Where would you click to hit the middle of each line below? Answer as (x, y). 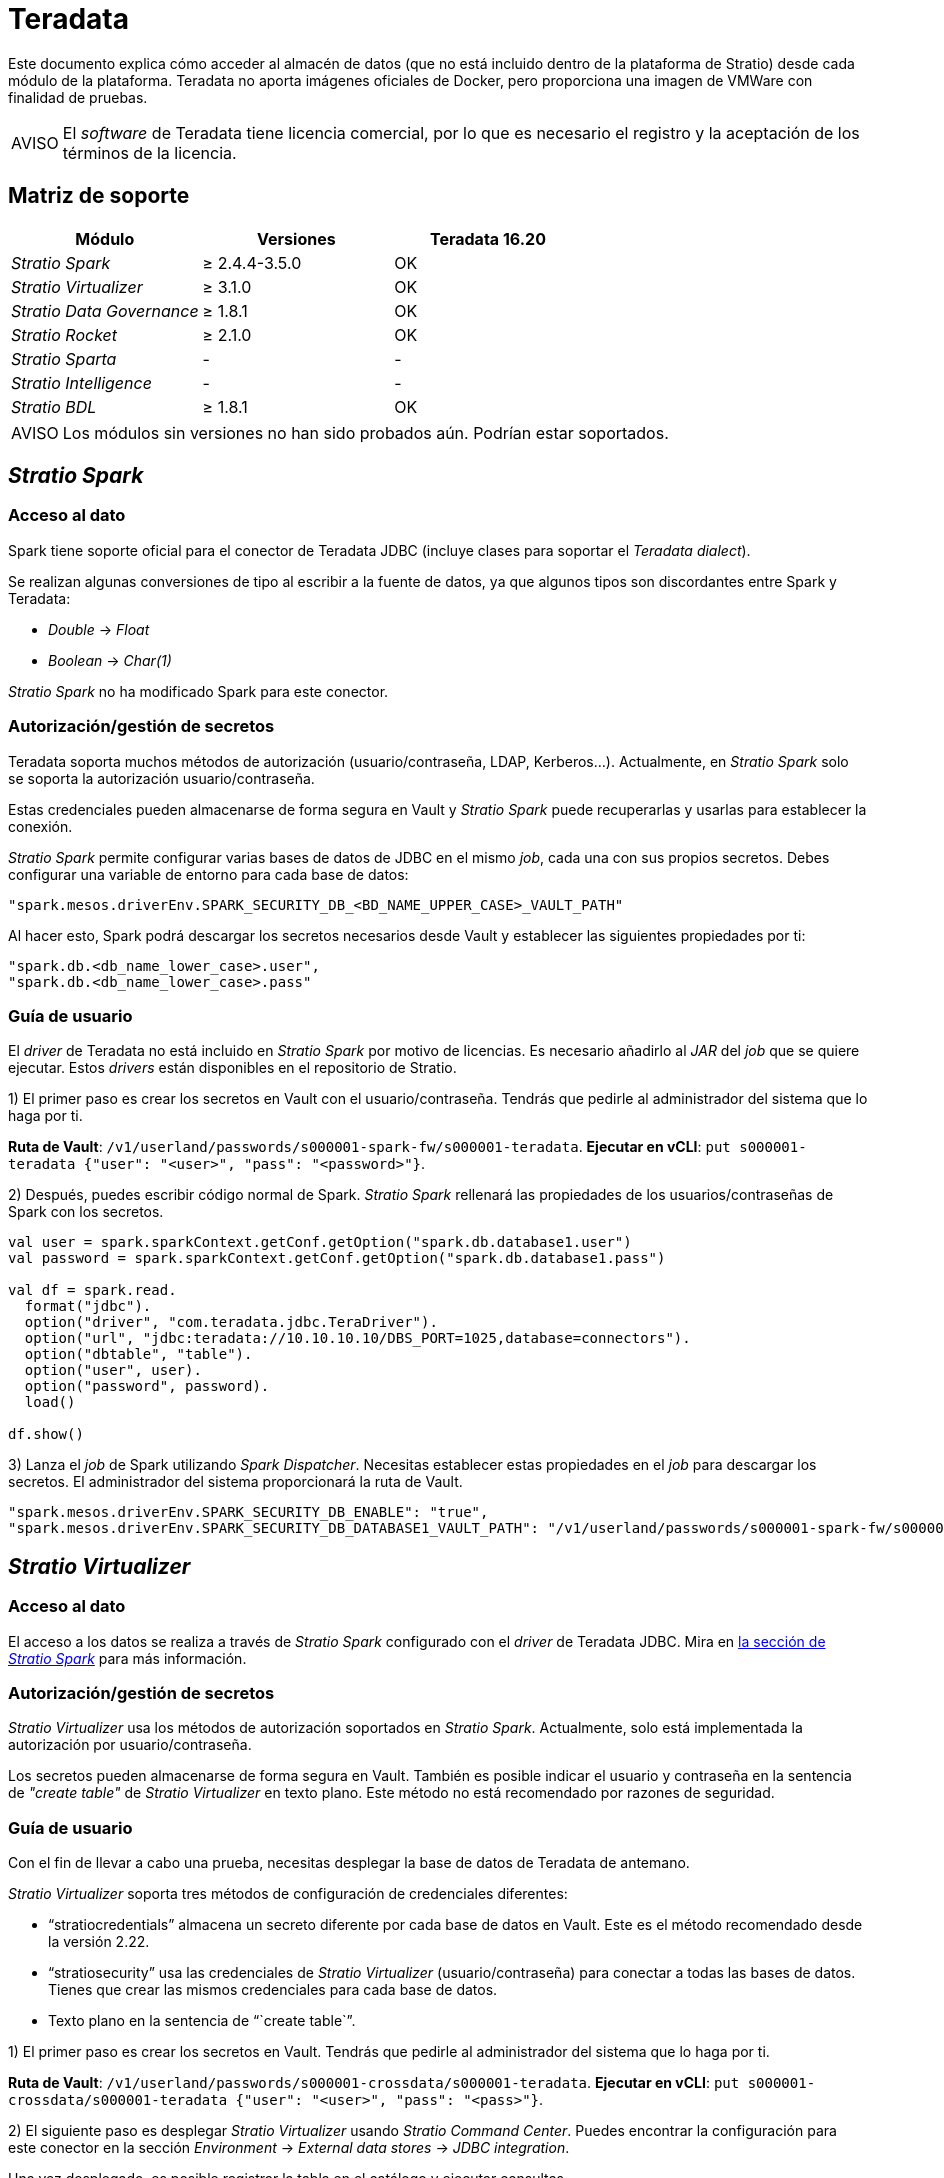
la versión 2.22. (99, 1942)
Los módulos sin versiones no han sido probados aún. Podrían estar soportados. (365, 432)
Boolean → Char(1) (110, 660)
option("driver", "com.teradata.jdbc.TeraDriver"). (231, 1322)
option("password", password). (147, 1386)
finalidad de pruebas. (78, 97)
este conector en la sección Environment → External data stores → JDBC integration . (289, 2148)
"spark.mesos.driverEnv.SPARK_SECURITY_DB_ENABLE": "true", (248, 1512)
